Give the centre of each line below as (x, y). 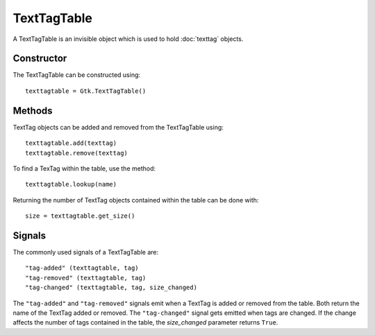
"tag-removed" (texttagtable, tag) (86, 278)
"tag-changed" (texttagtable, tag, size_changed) (111, 287)
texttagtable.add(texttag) (71, 143)
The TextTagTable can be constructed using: (77, 75)
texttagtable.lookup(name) (71, 184)
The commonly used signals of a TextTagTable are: (86, 252)
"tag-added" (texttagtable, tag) (82, 268)
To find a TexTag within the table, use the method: (84, 168)
